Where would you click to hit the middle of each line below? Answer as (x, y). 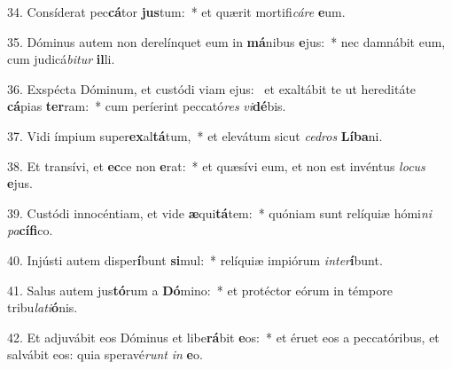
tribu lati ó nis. (43, 307)
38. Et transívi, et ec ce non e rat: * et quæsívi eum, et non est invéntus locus (216, 165)
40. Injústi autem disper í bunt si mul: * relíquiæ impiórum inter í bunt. (195, 259)
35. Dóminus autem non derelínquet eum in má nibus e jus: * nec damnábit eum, (226, 41)
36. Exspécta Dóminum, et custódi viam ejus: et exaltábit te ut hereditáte (212, 88)
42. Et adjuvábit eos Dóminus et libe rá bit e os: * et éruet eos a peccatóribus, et (223, 337)
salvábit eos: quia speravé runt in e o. (105, 354)
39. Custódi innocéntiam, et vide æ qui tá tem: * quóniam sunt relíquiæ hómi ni (220, 212)
